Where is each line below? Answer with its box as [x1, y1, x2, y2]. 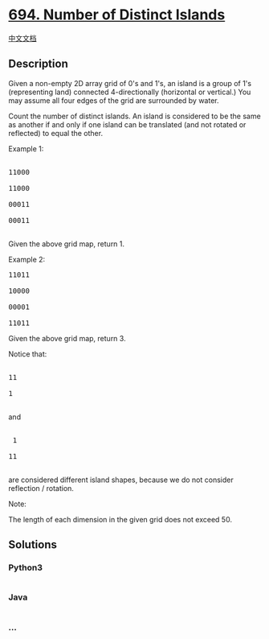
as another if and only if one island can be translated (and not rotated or [8, 119, 247, 130]
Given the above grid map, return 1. [8, 239, 125, 249]
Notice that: [8, 348, 47, 359]
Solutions [8, 538, 58, 552]
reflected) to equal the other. [8, 128, 103, 138]
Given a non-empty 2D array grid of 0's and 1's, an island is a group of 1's [8, 78, 251, 88]
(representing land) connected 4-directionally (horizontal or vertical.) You [8, 87, 251, 97]
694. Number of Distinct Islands [8, 6, 226, 24]
